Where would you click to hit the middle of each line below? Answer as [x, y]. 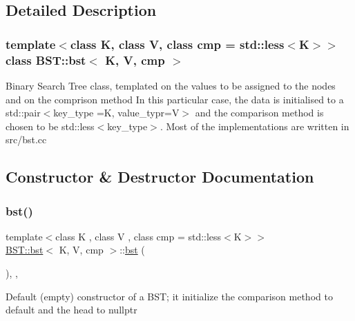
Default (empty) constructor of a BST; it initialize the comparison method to [169, 296]
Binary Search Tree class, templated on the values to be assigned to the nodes [171, 85]
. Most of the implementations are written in [255, 126]
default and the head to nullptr [71, 310]
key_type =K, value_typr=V [116, 113]
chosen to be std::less [50, 126]
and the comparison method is [259, 113]
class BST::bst [46, 60]
